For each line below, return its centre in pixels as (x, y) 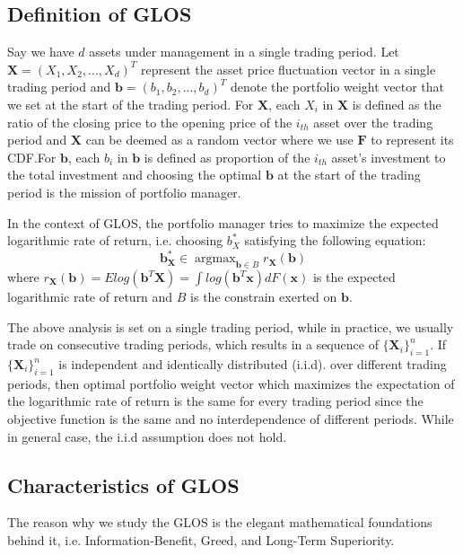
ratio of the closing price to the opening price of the (150, 122)
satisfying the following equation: (335, 240)
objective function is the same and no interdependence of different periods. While (231, 418)
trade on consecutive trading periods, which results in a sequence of (193, 344)
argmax (215, 259)
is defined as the (397, 104)
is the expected (354, 277)
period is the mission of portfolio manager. (124, 192)
